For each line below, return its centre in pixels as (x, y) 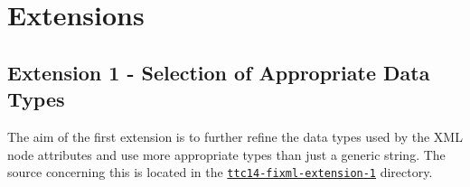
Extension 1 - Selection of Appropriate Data (219, 72)
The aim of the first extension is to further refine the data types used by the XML (235, 136)
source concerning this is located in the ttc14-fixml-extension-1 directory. (220, 172)
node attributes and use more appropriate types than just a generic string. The (226, 154)
